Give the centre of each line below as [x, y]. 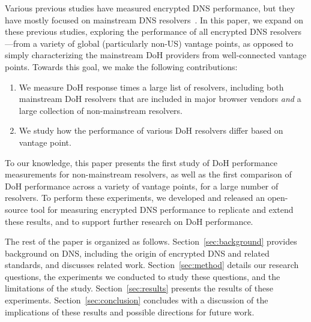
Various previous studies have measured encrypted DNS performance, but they [150, 8]
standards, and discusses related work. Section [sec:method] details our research [152, 265]
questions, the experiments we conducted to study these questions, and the [143, 276]
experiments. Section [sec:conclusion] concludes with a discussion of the [137, 300]
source [17, 209]
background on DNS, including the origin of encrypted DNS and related [137, 253]
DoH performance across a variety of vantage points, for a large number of [142, 186]
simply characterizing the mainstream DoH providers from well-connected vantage [156, 55]
